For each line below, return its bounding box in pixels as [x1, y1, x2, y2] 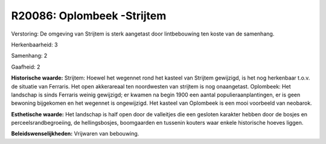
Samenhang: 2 [11, 52, 48, 60]
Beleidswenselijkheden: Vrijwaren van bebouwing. [11, 130, 139, 137]
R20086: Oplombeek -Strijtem [11, 9, 167, 22]
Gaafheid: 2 [11, 63, 40, 70]
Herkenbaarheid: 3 [11, 41, 58, 48]
